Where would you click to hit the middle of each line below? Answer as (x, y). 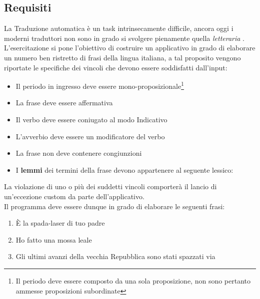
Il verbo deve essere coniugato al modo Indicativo (91, 120)
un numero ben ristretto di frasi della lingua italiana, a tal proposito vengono (122, 57)
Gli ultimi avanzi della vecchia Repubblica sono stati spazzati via (115, 256)
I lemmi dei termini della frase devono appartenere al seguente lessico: (124, 169)
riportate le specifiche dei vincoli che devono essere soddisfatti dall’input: (116, 67)
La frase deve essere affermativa (64, 103)
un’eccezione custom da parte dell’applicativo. (74, 196)
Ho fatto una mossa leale (54, 239)
